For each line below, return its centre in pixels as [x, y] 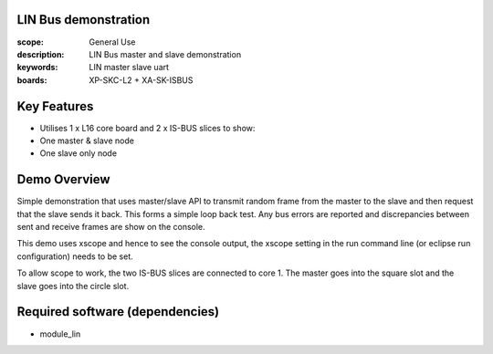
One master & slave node [87, 141]
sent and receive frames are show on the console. [111, 227]
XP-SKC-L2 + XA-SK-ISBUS [141, 80]
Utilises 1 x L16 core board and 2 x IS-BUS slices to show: [147, 128]
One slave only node [79, 153]
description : [41, 54]
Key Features [55, 106]
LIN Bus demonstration [84, 20]
